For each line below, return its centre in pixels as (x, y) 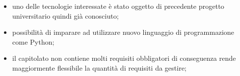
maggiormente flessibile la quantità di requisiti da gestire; (99, 67)
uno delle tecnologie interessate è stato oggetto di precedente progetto (118, 6)
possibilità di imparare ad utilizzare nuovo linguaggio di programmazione (123, 32)
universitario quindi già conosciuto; (65, 15)
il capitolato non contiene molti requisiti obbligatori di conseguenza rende (124, 58)
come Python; (33, 41)
